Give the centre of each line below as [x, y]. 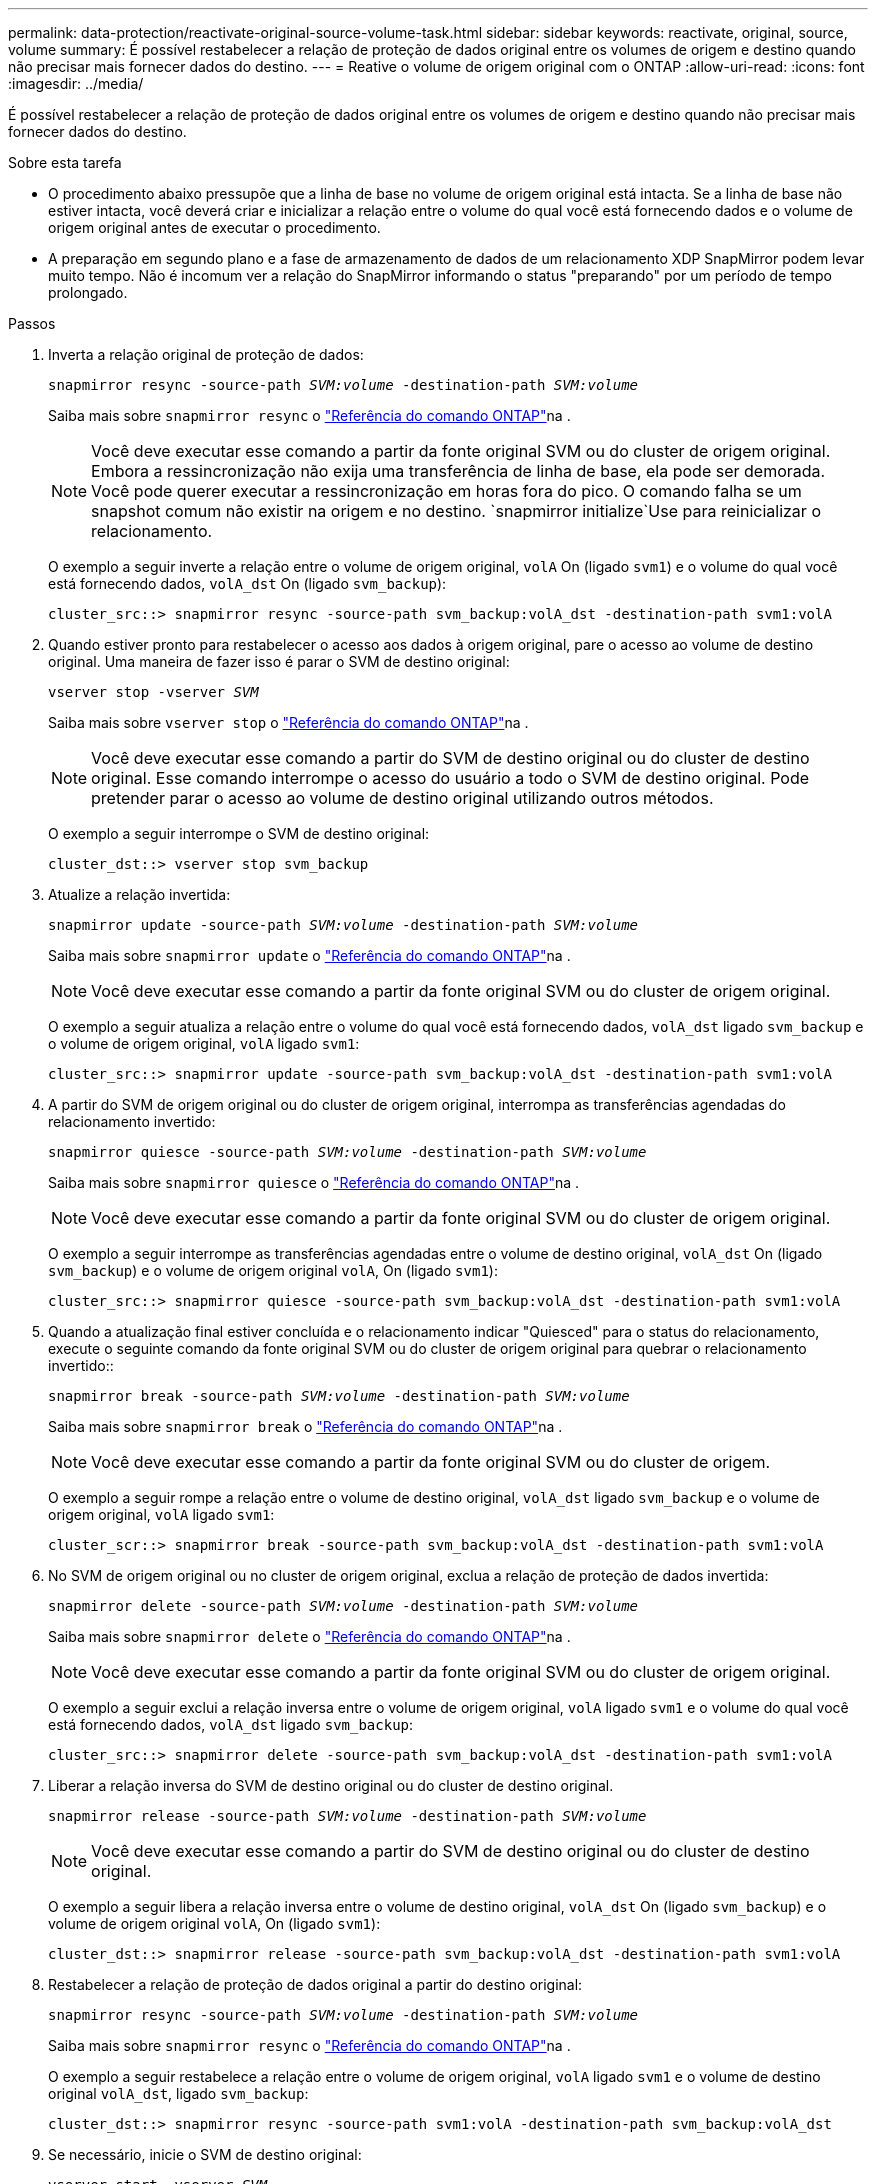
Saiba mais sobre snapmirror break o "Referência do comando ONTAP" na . [305, 1426]
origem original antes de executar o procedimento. [214, 227]
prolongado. [88, 292]
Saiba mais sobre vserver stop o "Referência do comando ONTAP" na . [288, 722]
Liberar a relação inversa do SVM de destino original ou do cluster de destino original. [331, 1785]
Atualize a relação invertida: [139, 894]
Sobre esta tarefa [65, 162]
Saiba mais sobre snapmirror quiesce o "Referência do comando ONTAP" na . [314, 1182]
